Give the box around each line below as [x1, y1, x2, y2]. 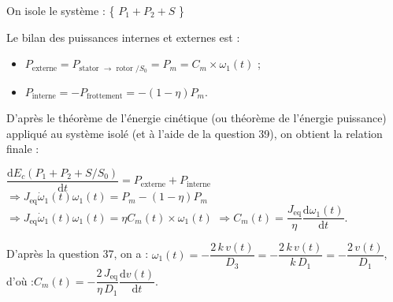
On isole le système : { [6, 2, 115, 18]
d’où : [6, 272, 35, 289]
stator [79, 64, 99, 73]
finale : [6, 140, 39, 157]
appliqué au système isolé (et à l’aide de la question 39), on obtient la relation [6, 125, 383, 141]
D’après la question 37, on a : [6, 245, 149, 262]
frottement [87, 92, 123, 101]
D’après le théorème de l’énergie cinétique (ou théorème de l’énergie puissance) [6, 110, 387, 126]
